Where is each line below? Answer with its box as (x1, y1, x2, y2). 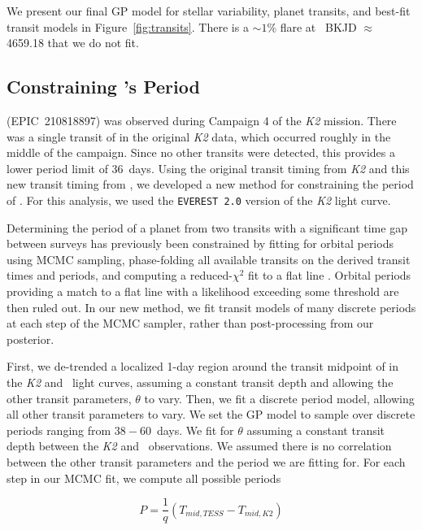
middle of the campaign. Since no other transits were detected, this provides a (7, 144, 396, 161)
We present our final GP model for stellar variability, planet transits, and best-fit (7, 2, 411, 19)
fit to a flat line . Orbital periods (248, 267, 411, 284)
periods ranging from (7, 421, 111, 438)
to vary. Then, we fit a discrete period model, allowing (144, 389, 415, 406)
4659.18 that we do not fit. (7, 34, 139, 51)
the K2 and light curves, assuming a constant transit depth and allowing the (7, 373, 394, 390)
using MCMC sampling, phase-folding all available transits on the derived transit (7, 250, 411, 267)
